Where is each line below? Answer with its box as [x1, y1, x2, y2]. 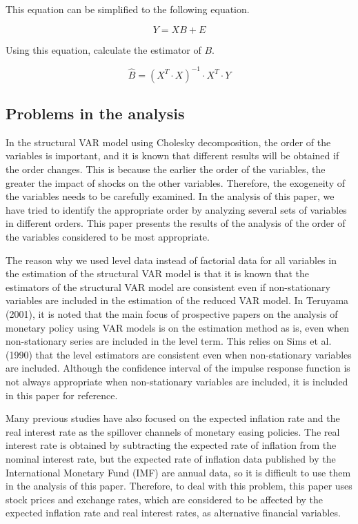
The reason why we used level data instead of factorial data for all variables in [6, 252, 337, 267]
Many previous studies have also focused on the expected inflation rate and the [6, 411, 340, 425]
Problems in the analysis [6, 103, 185, 124]
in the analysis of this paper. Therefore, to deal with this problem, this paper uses [6, 478, 352, 493]
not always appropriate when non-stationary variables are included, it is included [6, 374, 348, 388]
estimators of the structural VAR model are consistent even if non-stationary [6, 279, 331, 294]
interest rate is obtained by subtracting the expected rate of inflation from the [6, 438, 337, 452]
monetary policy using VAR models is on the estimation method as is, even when [6, 320, 350, 334]
